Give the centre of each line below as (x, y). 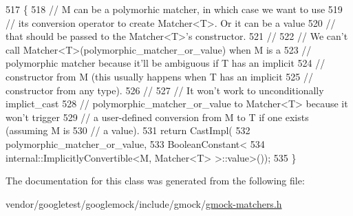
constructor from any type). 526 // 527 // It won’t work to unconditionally (165, 90)
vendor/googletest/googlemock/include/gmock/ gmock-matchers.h (144, 203)
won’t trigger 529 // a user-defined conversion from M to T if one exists (157, 117)
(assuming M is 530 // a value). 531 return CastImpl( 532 (128, 130)
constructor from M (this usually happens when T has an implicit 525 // (159, 76)
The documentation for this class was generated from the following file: (155, 181)
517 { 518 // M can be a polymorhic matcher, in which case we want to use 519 (174, 9)
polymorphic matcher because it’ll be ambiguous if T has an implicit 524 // (165, 63)
